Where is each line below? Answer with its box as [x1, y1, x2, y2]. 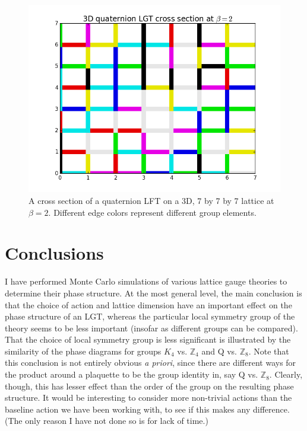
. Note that [248, 344, 289, 357]
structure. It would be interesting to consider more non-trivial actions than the [5, 391, 292, 404]
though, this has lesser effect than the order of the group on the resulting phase [5, 379, 294, 392]
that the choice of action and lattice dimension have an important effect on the [5, 298, 292, 311]
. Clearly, [269, 368, 303, 381]
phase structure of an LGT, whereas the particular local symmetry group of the [5, 310, 295, 323]
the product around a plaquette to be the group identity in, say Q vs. [5, 368, 258, 381]
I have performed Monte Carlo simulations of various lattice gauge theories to [5, 275, 287, 288]
